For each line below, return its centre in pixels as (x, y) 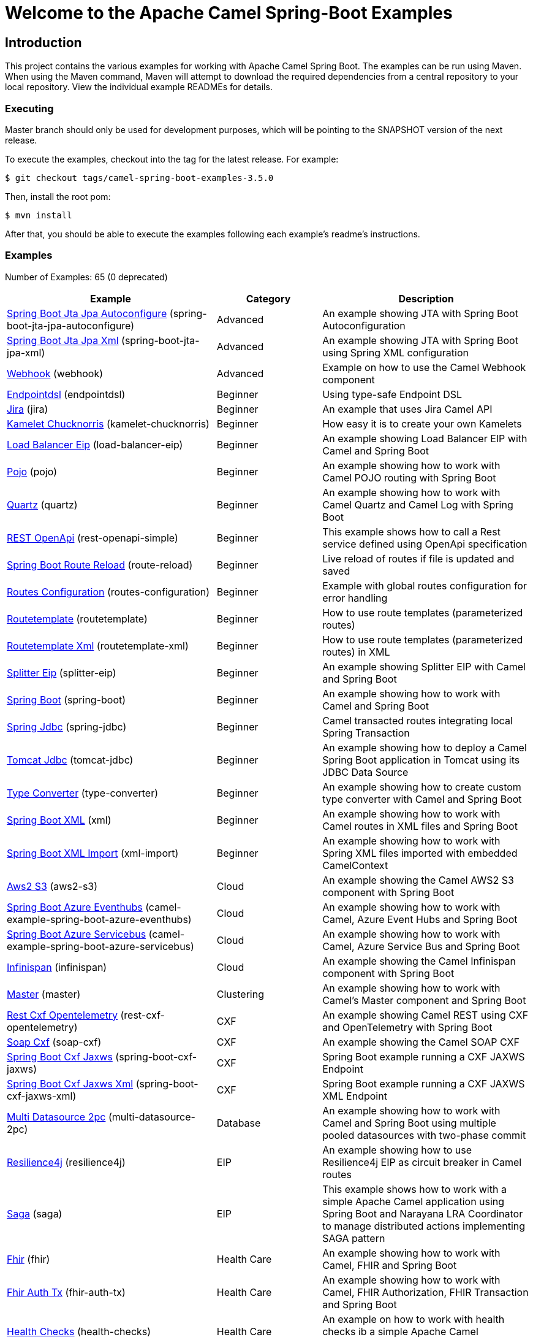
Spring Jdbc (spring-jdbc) (67, 726)
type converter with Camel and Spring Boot (422, 799)
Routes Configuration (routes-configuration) (108, 592)
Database (239, 1123)
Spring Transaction (366, 733)
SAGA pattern (354, 1238)
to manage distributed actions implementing (424, 1226)
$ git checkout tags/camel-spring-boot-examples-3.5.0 (139, 178)
